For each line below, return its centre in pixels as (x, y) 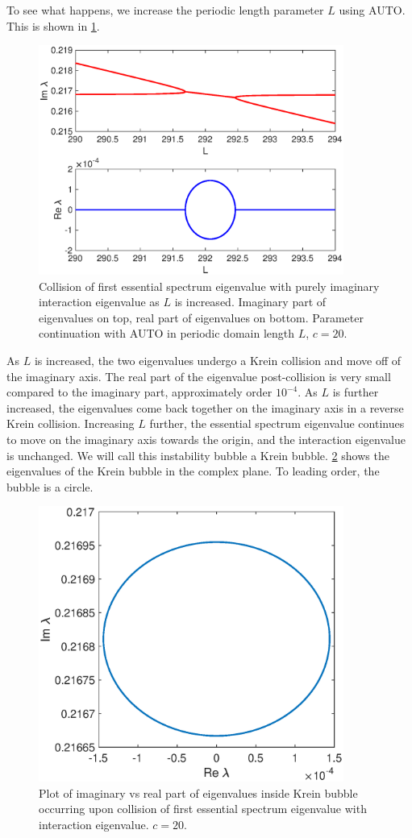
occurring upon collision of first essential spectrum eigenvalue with (203, 809)
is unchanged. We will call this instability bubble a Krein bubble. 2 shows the (198, 455)
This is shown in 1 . (53, 25)
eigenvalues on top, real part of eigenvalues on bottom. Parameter (201, 317)
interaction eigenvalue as (99, 302)
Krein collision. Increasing (71, 423)
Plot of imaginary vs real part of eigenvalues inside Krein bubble (198, 792)
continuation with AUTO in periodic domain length (167, 333)
